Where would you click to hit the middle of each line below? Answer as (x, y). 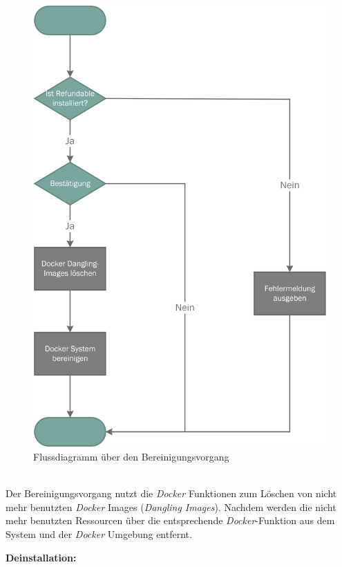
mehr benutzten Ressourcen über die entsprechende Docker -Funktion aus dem (170, 520)
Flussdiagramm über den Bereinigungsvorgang (131, 457)
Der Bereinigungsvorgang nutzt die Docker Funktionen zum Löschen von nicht (171, 493)
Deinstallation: (41, 557)
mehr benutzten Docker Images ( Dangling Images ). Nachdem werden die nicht (171, 506)
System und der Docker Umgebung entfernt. (99, 534)
